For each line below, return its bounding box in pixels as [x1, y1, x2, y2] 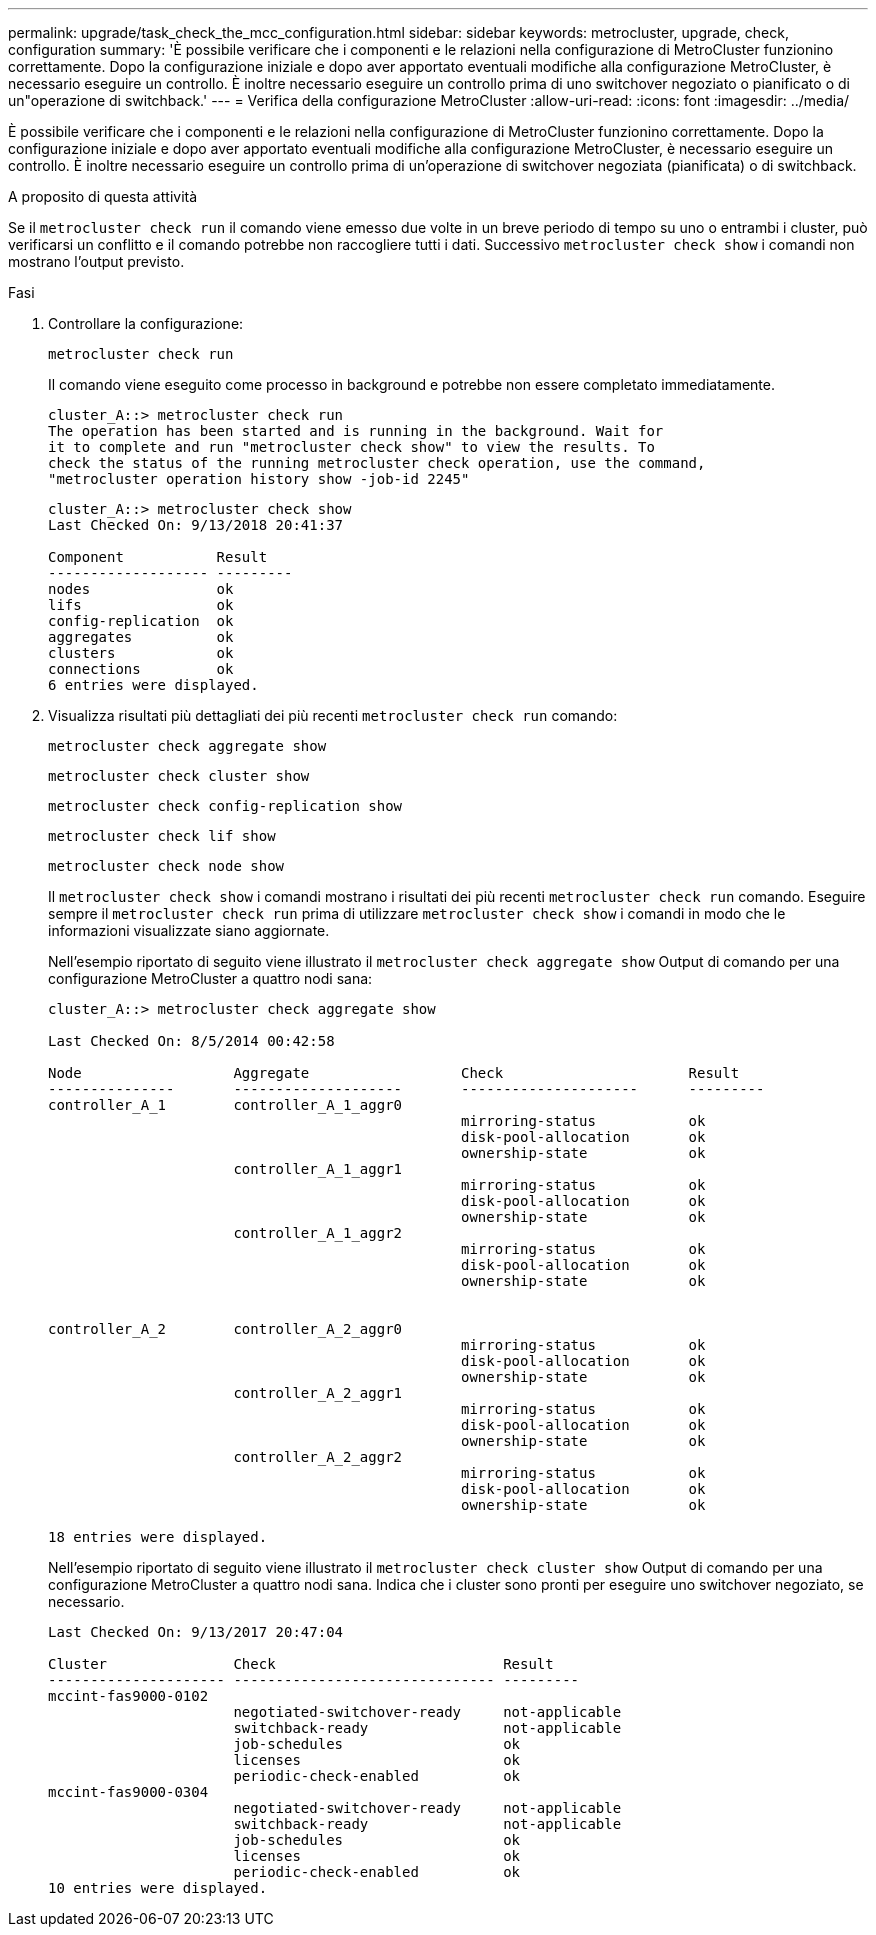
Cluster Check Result [48, 1656, 554, 1672]
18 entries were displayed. [48, 1529, 268, 1545]
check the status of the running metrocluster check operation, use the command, [48, 455, 706, 471]
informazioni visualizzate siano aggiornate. [48, 922, 330, 939]
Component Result [48, 549, 268, 565]
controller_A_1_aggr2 [233, 1225, 403, 1241]
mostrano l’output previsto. [8, 253, 185, 270]
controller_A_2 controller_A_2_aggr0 [48, 1321, 403, 1337]
